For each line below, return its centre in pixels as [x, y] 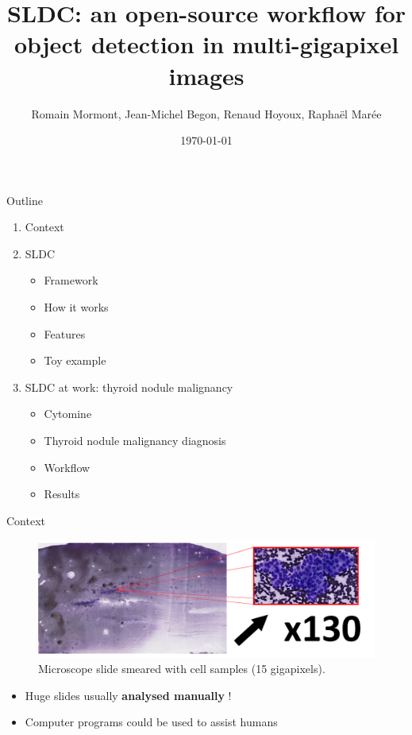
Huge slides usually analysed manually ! [128, 695]
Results [62, 494]
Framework [71, 280]
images [206, 75]
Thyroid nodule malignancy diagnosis [135, 441]
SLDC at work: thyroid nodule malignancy [129, 387]
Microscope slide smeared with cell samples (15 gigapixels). [182, 669]
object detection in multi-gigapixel [206, 44]
